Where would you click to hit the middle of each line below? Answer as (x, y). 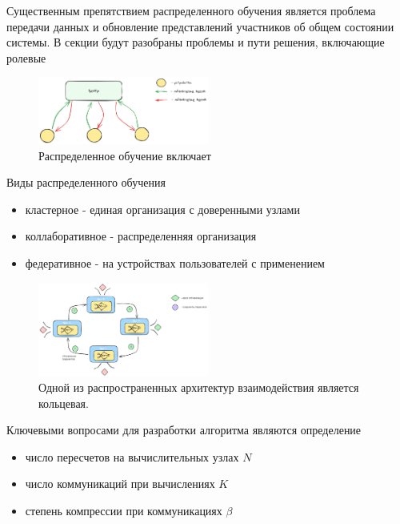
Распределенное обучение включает (125, 155)
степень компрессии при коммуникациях (124, 511)
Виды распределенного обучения (86, 182)
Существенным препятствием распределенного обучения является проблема (191, 10)
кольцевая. (64, 403)
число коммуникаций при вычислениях (120, 484)
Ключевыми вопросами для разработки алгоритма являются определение (184, 430)
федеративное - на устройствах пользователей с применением (175, 262)
